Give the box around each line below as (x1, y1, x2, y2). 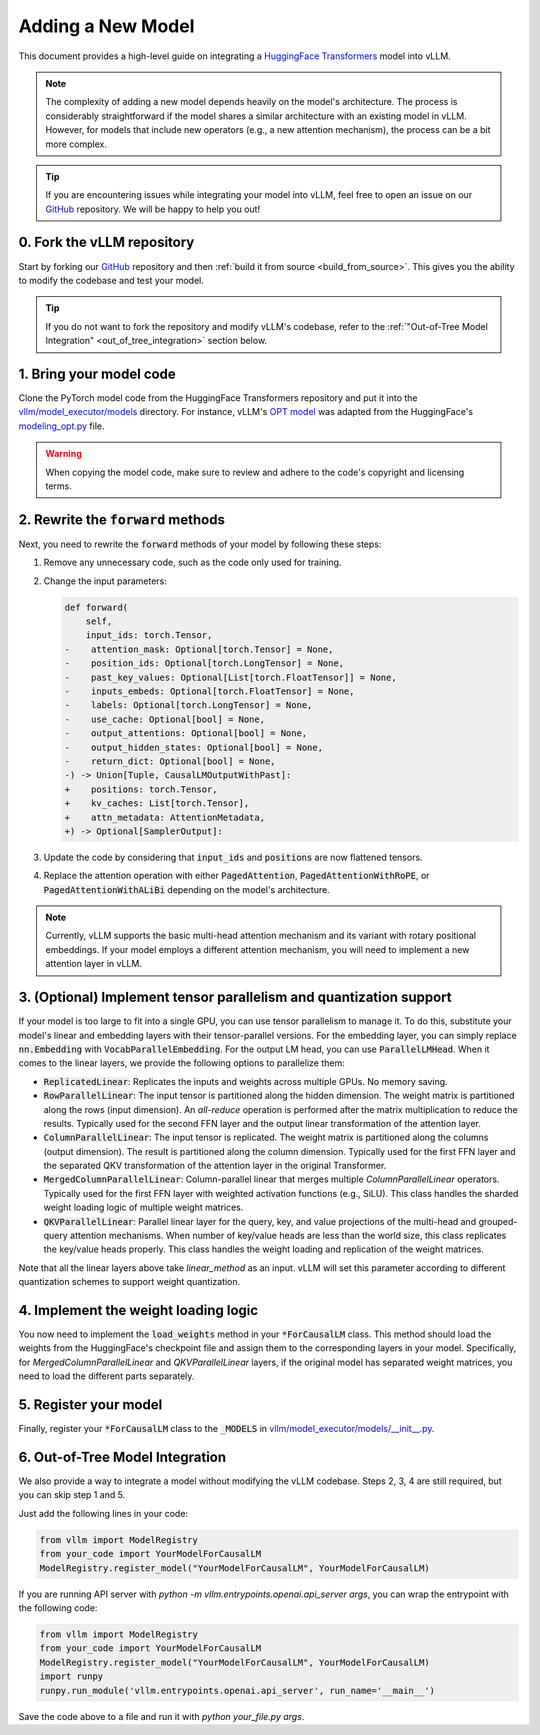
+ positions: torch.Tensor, (64, 783, 219, 795)
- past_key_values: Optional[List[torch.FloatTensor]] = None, (64, 671, 397, 683)
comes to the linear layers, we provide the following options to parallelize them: (18, 1057, 345, 1069)
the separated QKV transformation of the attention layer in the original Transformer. (43, 1160, 387, 1172)
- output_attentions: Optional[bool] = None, (64, 728, 308, 739)
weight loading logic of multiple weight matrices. (43, 1201, 244, 1214)
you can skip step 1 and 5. (18, 1489, 126, 1501)
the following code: (18, 1602, 98, 1614)
